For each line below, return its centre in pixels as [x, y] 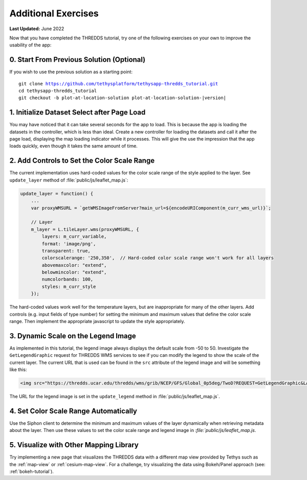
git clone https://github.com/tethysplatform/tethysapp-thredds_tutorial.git [118, 84]
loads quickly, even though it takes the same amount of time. [73, 146]
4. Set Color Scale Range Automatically [73, 411]
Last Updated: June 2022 [37, 29]
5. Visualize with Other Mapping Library [74, 445]
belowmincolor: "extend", [74, 272]
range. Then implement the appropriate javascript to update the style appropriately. [97, 321]
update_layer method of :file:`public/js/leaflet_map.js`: [69, 180]
